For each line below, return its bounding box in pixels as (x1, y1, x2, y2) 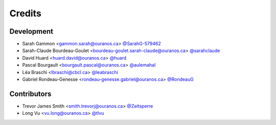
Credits (9, 8, 42, 19)
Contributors (9, 89, 52, 98)
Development (9, 27, 54, 36)
